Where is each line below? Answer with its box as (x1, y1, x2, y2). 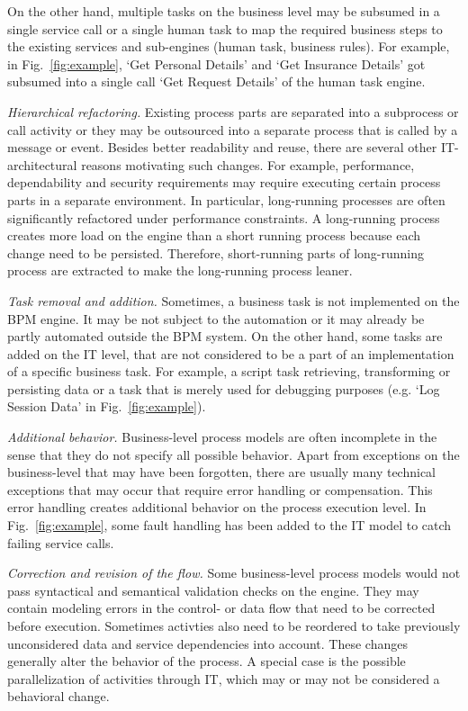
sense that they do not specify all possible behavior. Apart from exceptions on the (7, 445, 460, 463)
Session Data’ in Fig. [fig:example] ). (7, 397, 206, 416)
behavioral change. (7, 687, 110, 706)
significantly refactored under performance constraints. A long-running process (7, 208, 440, 227)
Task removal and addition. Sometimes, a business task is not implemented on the (7, 291, 460, 310)
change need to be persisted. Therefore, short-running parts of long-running (7, 243, 425, 262)
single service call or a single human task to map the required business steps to (7, 19, 443, 38)
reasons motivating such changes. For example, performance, (81, 155, 415, 174)
